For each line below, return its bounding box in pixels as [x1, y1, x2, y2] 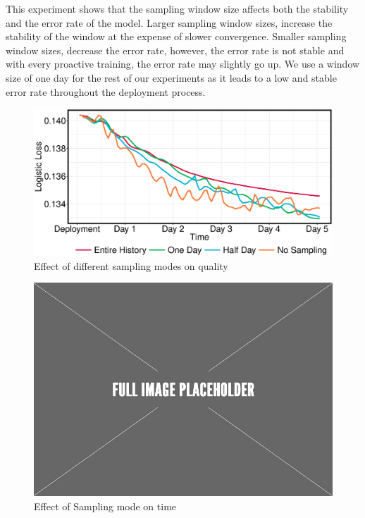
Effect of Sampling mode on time [34, 498, 177, 513]
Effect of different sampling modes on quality [34, 258, 228, 273]
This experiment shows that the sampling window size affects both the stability [6, 1, 349, 16]
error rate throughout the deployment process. [6, 84, 206, 99]
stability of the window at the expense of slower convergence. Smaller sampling [6, 29, 347, 44]
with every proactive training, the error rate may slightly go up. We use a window [6, 56, 360, 71]
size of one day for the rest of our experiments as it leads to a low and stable [6, 70, 337, 85]
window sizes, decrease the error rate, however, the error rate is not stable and [6, 42, 345, 57]
